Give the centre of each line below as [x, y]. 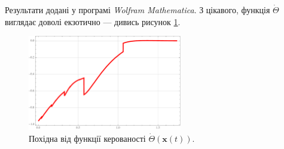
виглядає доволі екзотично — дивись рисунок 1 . [93, 21]
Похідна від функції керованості [87, 138]
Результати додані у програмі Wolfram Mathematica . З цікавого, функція [138, 10]
